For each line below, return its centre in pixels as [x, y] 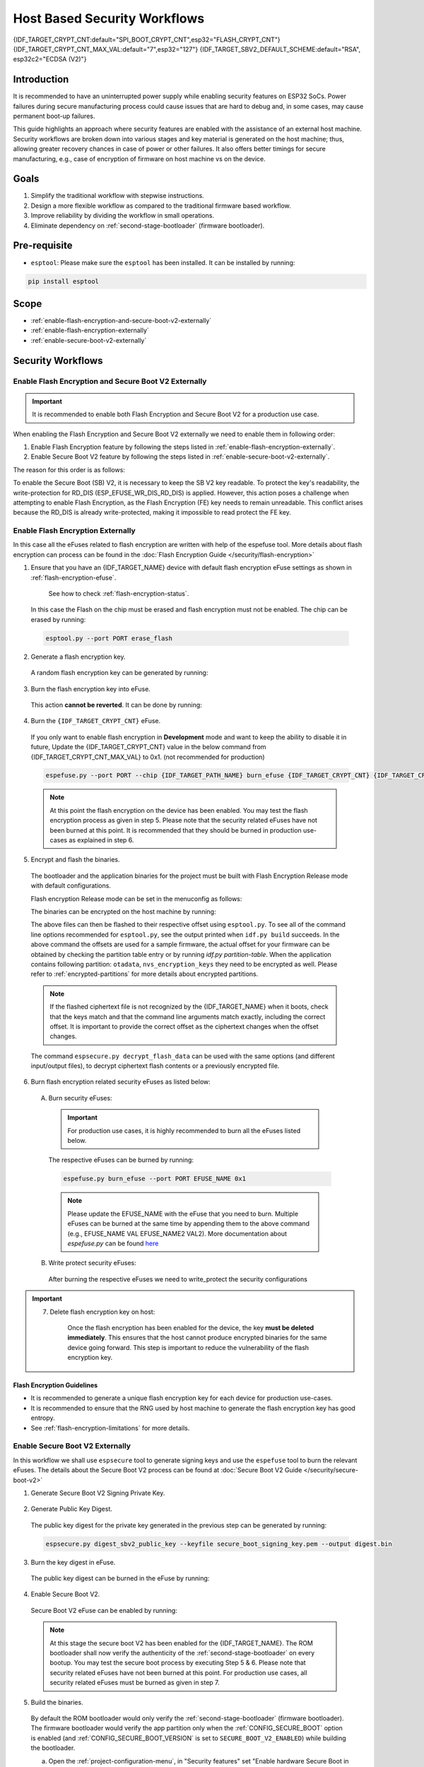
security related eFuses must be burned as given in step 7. [135, 1683]
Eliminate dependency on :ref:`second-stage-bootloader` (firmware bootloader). [148, 225]
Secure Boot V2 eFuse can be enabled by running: [104, 1610]
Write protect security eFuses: [93, 1263]
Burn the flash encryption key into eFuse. [91, 688]
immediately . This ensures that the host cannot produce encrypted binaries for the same [197, 1338]
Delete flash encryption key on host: [102, 1312]
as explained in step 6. [101, 840]
